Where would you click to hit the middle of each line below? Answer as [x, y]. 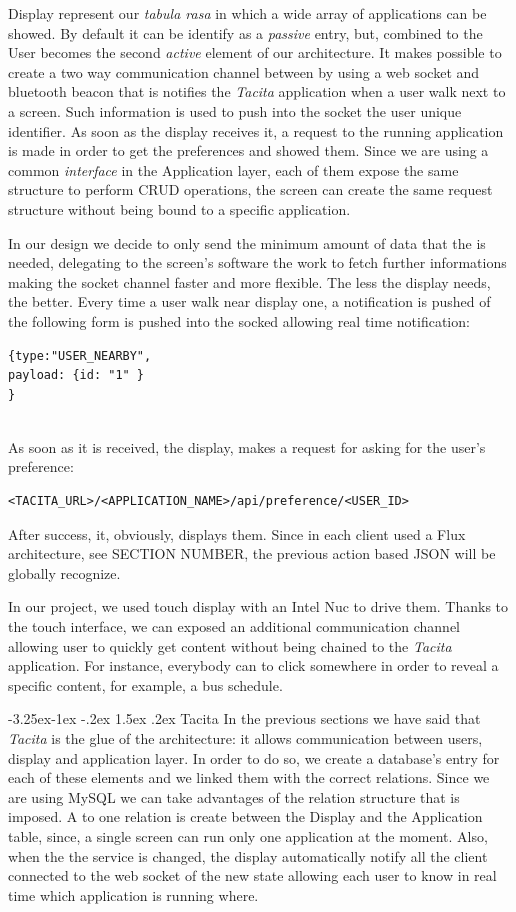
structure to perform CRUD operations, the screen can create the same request [250, 189]
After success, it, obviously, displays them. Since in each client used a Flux [237, 533]
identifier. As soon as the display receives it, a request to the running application [256, 130]
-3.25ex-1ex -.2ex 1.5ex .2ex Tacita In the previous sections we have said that [244, 718]
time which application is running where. [133, 894]
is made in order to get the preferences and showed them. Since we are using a [248, 150]
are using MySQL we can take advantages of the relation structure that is [234, 796]
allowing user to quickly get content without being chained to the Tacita [230, 645]
